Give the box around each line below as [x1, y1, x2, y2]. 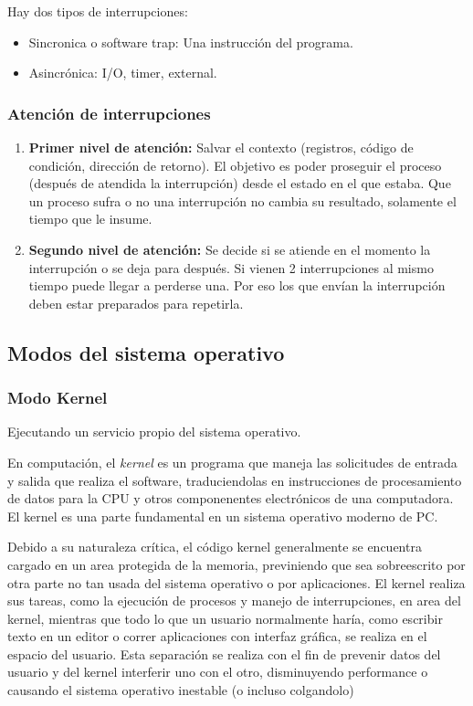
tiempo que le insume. [28, 209, 152, 228]
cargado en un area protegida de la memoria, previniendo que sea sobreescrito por [7, 554, 466, 574]
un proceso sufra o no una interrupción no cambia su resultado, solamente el [28, 191, 457, 210]
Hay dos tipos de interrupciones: [7, 2, 188, 20]
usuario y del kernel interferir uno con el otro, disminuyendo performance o [7, 662, 428, 681]
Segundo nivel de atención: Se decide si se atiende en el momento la [28, 239, 431, 258]
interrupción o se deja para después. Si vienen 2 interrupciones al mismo [28, 258, 434, 277]
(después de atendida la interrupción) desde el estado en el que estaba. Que [28, 174, 451, 193]
